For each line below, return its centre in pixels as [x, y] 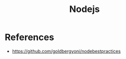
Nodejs [85, 9]
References [29, 37]
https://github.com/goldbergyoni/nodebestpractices [66, 51]
